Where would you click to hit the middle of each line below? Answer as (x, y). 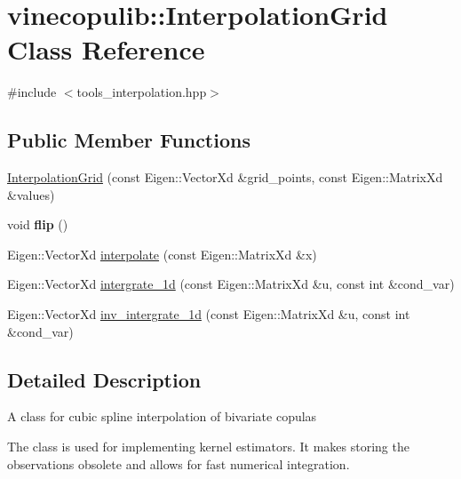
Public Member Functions (129, 140)
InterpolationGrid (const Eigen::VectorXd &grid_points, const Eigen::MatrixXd (225, 177)
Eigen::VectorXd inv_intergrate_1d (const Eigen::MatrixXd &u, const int (209, 314)
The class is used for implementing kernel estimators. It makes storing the (208, 447)
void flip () (38, 224)
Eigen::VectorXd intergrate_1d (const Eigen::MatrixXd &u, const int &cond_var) (231, 284)
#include (32, 92)
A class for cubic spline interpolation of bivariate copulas (162, 416)
